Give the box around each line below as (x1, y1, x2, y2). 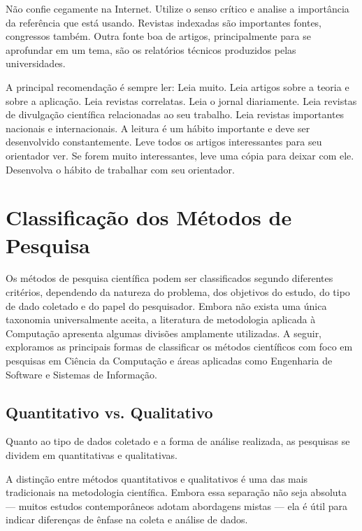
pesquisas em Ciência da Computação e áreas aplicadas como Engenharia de (6, 353, 333, 367)
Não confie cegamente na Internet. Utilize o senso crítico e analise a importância (6, 1, 349, 15)
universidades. (6, 56, 66, 71)
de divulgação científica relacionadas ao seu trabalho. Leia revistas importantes (6, 107, 345, 122)
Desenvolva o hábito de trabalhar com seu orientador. (6, 162, 235, 176)
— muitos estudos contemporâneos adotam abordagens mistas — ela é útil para (6, 498, 348, 513)
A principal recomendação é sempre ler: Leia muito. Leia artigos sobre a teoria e (6, 79, 349, 94)
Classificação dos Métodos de (6, 203, 292, 232)
